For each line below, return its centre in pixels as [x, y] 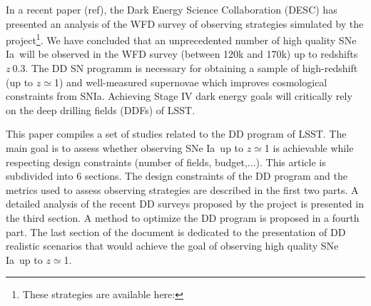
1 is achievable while [309, 148]
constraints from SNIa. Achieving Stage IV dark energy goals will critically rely [179, 96]
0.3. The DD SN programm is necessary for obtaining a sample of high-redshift [185, 68]
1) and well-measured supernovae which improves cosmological [190, 82]
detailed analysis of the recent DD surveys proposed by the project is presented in [185, 204]
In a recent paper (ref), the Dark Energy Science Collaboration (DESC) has [172, 9]
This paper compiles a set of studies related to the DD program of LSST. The [176, 134]
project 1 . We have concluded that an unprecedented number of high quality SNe [181, 39]
